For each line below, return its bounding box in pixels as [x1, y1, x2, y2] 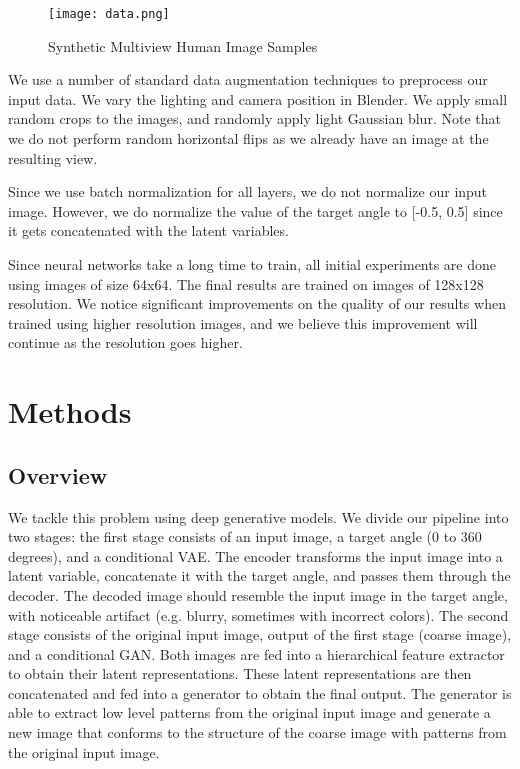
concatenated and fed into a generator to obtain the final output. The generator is [8, 682, 512, 703]
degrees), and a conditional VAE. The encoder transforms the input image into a [8, 545, 503, 566]
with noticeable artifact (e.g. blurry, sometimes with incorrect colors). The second [8, 604, 509, 625]
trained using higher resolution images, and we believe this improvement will [8, 312, 478, 333]
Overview [8, 459, 108, 490]
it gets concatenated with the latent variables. [8, 220, 289, 241]
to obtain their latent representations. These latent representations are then [8, 663, 472, 684]
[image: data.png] [48, 7, 170, 21]
